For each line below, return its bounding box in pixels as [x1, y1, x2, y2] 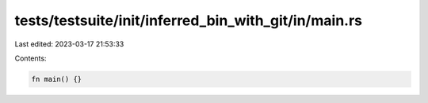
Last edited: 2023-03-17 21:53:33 [14, 39, 124, 49]
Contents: [14, 53, 47, 63]
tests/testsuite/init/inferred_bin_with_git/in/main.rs [14, 12, 362, 29]
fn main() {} [31, 75, 82, 83]
